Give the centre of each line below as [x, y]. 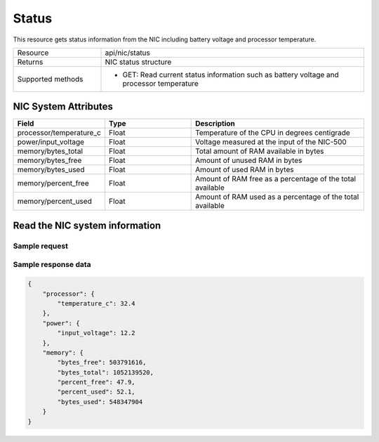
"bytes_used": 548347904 [100, 402]
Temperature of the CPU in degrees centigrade [273, 133]
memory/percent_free [53, 183]
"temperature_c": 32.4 [97, 303]
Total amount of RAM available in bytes [260, 151]
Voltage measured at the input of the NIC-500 [271, 142]
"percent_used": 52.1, [97, 392]
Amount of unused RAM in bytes [249, 160]
